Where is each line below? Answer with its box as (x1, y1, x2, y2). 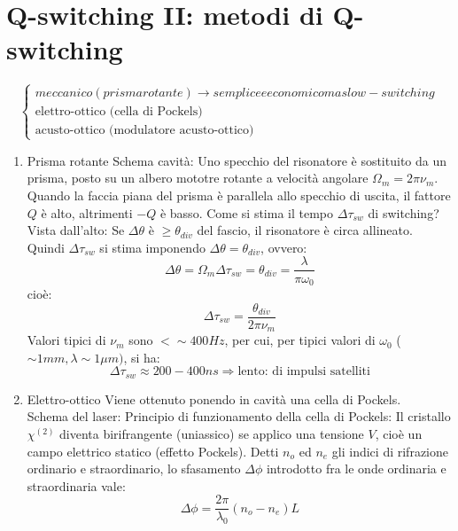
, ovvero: (260, 238, 307, 256)
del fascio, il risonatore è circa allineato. (197, 221, 413, 239)
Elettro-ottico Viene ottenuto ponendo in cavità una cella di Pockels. (27, 389, 401, 408)
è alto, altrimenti (41, 203, 133, 222)
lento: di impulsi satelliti (237, 365, 370, 379)
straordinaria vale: (27, 476, 126, 495)
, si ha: (123, 347, 160, 366)
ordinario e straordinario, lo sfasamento (27, 459, 241, 478)
